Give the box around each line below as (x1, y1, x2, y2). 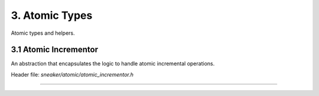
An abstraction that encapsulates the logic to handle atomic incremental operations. (11, 60, 215, 67)
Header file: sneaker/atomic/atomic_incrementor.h (11, 71, 134, 78)
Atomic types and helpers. (11, 29, 75, 37)
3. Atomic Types (11, 9, 93, 22)
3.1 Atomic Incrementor (11, 45, 99, 55)
